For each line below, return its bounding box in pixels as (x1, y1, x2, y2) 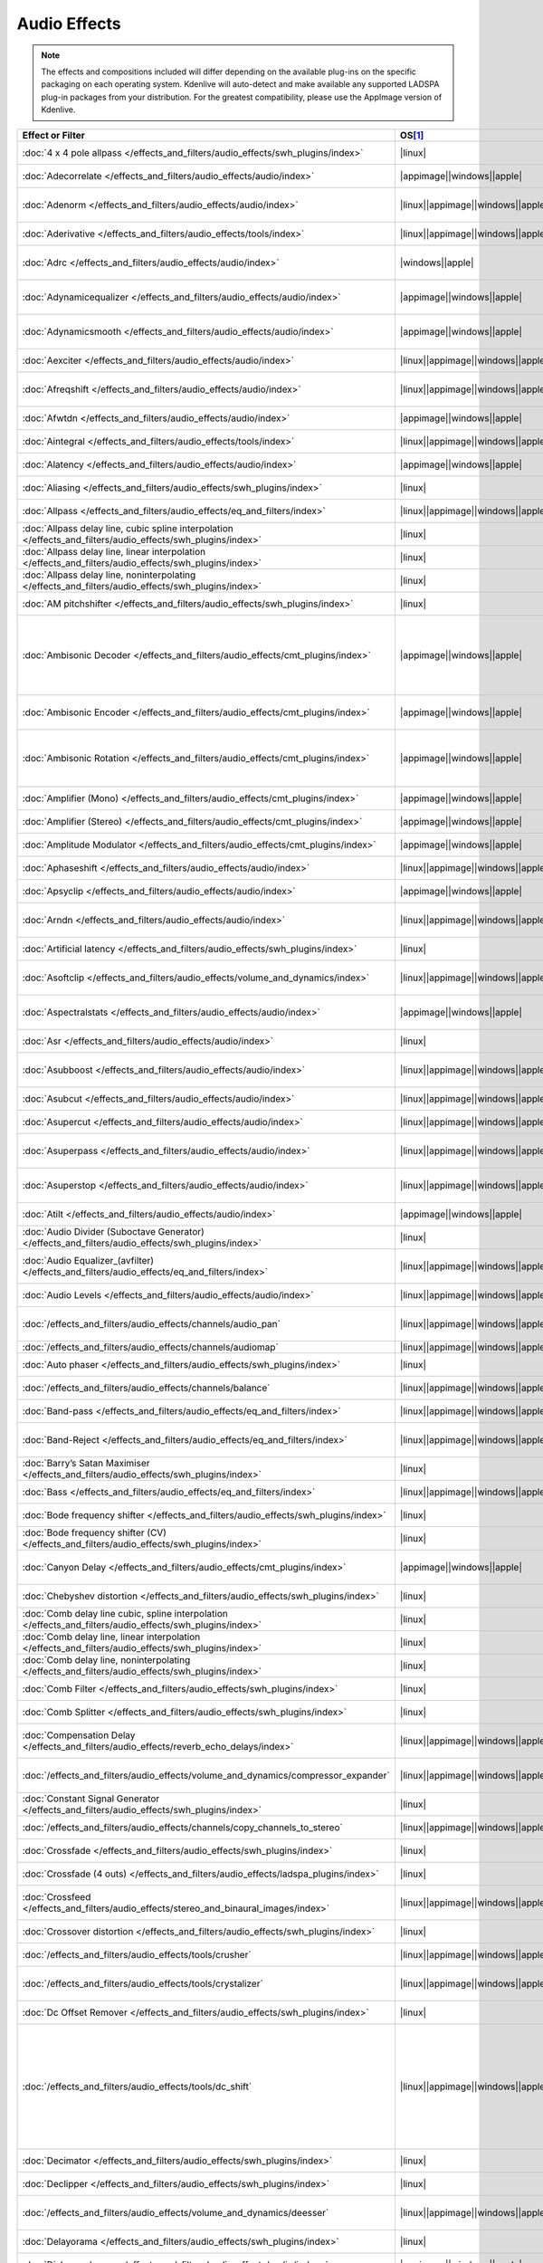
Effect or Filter (22, 129, 85, 141)
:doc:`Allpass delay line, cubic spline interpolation (22, 521, 234, 534)
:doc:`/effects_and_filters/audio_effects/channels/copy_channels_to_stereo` (22, 1820, 343, 1833)
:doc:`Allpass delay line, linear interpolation (22, 545, 206, 558)
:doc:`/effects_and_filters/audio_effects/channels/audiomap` (22, 1341, 280, 1353)
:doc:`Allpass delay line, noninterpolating (22, 568, 196, 581)
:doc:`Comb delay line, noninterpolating (22, 1653, 191, 1666)
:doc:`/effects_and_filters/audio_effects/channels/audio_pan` (22, 1317, 281, 1330)
